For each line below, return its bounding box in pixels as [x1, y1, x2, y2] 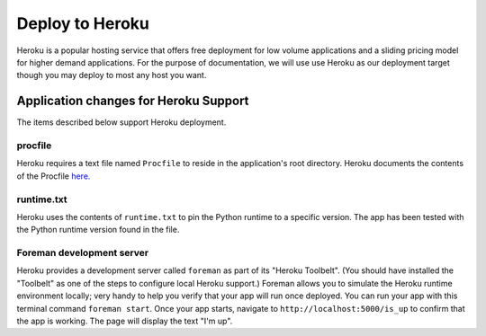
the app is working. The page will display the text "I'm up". [16, 315, 233, 326]
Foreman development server [16, 247, 148, 260]
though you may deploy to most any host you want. [16, 70, 207, 81]
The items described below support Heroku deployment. [16, 117, 227, 128]
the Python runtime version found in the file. [16, 225, 180, 235]
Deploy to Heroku [16, 13, 150, 33]
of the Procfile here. [16, 171, 91, 181]
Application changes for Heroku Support [16, 93, 249, 109]
